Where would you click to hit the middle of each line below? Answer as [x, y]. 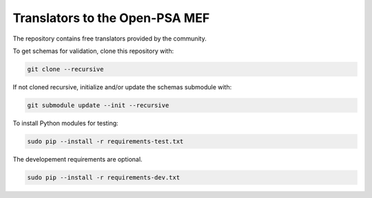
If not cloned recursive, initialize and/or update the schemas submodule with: [122, 87]
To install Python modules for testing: [65, 123]
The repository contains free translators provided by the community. [110, 38]
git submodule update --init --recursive [98, 105]
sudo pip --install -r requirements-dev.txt [104, 177]
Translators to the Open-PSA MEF [111, 18]
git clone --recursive [65, 69]
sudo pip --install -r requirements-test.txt [105, 141]
